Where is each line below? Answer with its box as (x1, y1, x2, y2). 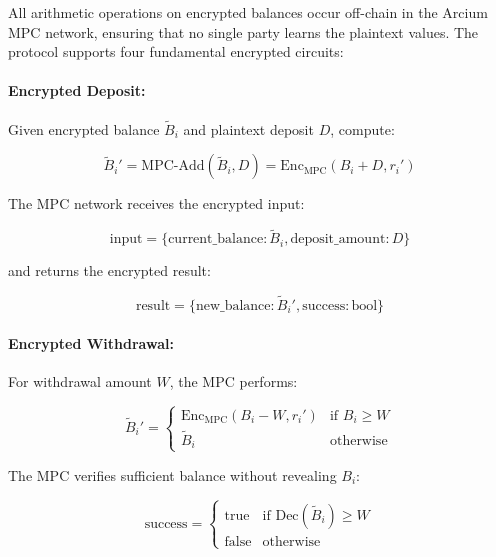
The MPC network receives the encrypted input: (8, 193, 305, 214)
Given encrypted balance (8, 118, 160, 139)
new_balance (195, 299, 271, 314)
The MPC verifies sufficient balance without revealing (8, 464, 337, 485)
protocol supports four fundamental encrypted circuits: (8, 41, 344, 62)
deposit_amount (290, 232, 386, 247)
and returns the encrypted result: (8, 260, 211, 281)
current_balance (168, 232, 264, 247)
